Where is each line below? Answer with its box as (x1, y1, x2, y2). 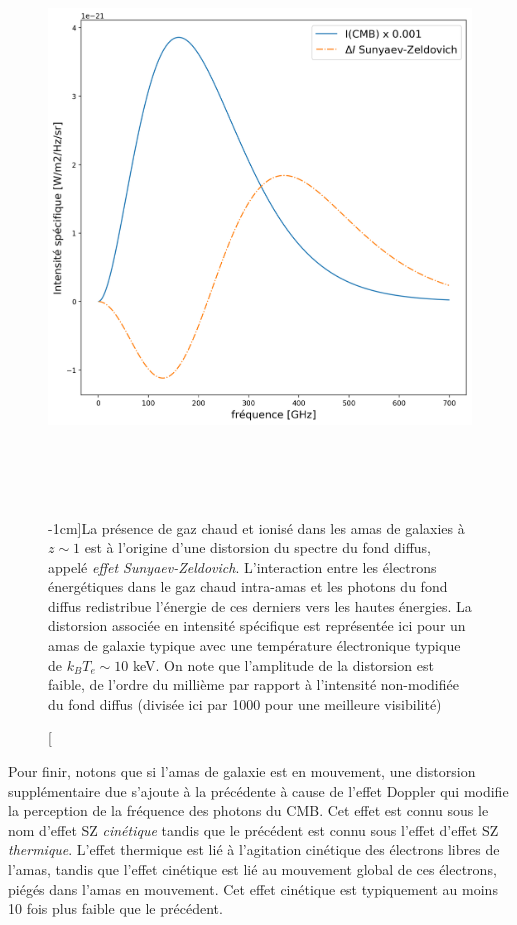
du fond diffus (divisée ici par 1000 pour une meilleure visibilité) (48, 693, 442, 714)
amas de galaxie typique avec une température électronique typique (48, 635, 461, 656)
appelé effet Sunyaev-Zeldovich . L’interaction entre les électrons (48, 556, 437, 577)
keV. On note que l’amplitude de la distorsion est (132, 654, 434, 675)
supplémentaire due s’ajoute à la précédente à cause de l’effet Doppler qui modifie (8, 780, 509, 801)
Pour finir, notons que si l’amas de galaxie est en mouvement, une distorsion (8, 761, 476, 782)
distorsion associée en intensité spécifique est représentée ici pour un (48, 615, 466, 636)
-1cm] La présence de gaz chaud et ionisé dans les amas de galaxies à (48, 517, 465, 538)
